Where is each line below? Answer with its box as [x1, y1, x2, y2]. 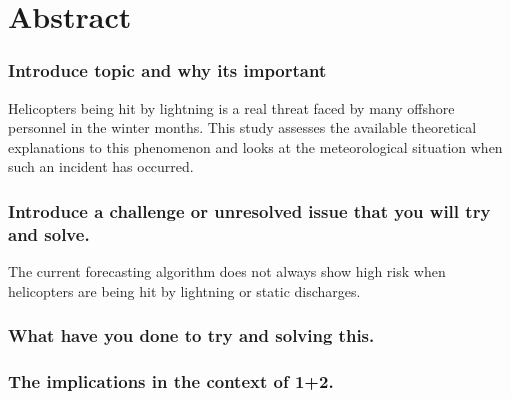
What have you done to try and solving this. [8, 323, 375, 348]
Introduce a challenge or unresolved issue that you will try [8, 198, 491, 223]
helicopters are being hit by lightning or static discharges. [8, 280, 361, 301]
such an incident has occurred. [8, 156, 194, 177]
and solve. [8, 221, 90, 246]
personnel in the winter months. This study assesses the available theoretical [8, 117, 477, 138]
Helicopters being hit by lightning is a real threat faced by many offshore [8, 97, 455, 118]
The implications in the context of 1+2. [8, 369, 334, 394]
